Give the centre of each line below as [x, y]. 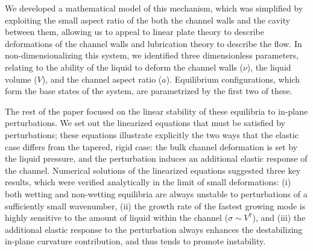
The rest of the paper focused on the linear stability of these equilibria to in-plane [156, 111]
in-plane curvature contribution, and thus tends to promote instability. [135, 241]
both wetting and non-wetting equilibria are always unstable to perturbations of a [156, 193]
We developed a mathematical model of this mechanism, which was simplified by [154, 8]
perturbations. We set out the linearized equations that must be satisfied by [145, 123]
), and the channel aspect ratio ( [102, 79]
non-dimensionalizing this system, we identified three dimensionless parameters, [152, 55]
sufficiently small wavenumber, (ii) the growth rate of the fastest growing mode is [155, 205]
